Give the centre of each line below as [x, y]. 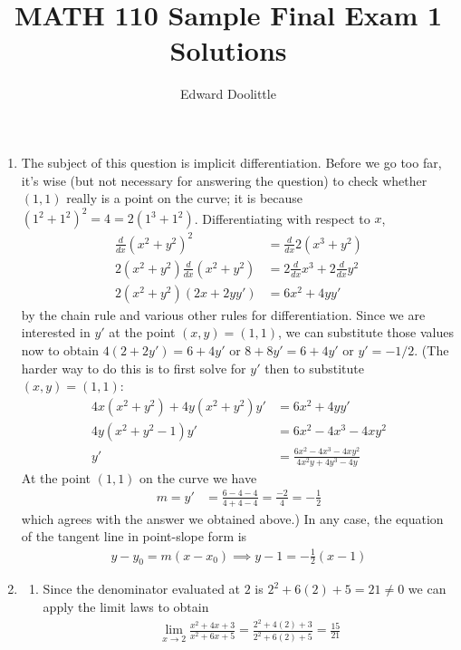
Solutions [228, 50]
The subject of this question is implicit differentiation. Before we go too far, [231, 162]
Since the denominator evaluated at [142, 589]
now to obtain [60, 349]
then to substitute [314, 368]
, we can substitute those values [366, 332]
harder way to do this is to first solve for [134, 368]
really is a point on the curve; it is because [185, 198]
